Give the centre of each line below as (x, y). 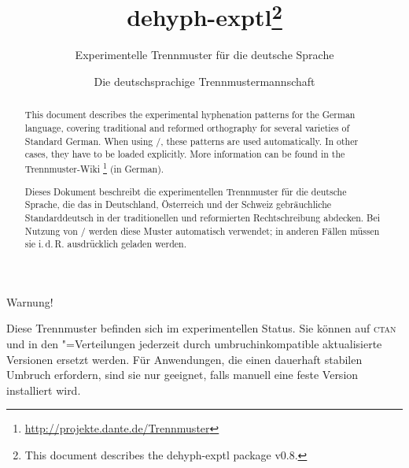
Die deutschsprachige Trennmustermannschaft (204, 82)
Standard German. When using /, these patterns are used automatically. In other (192, 141)
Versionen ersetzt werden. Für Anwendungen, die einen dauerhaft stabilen (184, 359)
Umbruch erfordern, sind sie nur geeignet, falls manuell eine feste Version (182, 375)
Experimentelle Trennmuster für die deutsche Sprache (204, 55)
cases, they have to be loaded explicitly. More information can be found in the (185, 154)
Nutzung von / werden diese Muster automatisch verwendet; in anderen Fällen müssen (202, 230)
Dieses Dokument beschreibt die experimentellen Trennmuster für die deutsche (186, 191)
